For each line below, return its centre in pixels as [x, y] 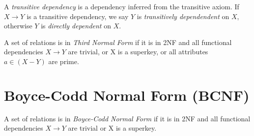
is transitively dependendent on [183, 16]
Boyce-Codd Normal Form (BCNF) [127, 95]
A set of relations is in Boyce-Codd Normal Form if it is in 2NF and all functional [127, 118]
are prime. [64, 61]
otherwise [18, 26]
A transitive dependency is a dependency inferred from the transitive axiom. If [122, 6]
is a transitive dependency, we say [78, 16]
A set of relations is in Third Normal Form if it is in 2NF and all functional [118, 42]
